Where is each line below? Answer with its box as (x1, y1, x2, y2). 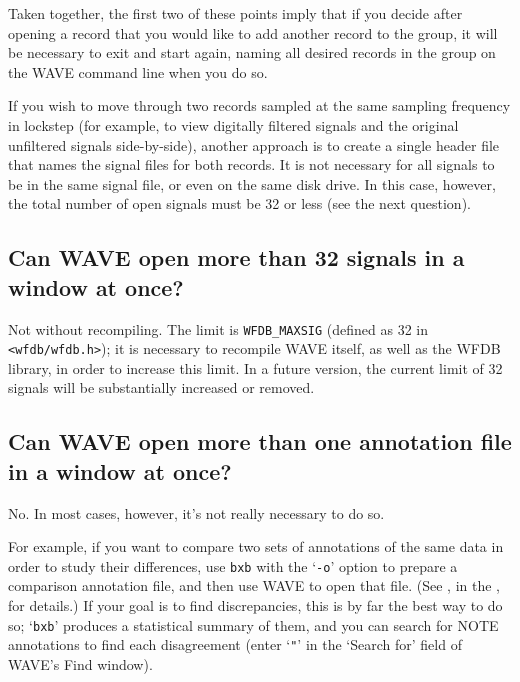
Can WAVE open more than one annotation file (8, 426, 512, 457)
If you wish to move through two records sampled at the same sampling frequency (8, 95, 511, 116)
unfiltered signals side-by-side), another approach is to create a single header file (8, 134, 500, 155)
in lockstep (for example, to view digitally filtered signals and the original (8, 114, 459, 135)
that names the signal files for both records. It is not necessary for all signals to (8, 154, 495, 175)
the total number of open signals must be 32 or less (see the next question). (8, 193, 471, 214)
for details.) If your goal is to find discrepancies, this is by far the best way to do (8, 595, 503, 616)
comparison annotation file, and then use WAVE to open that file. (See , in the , (8, 575, 500, 596)
